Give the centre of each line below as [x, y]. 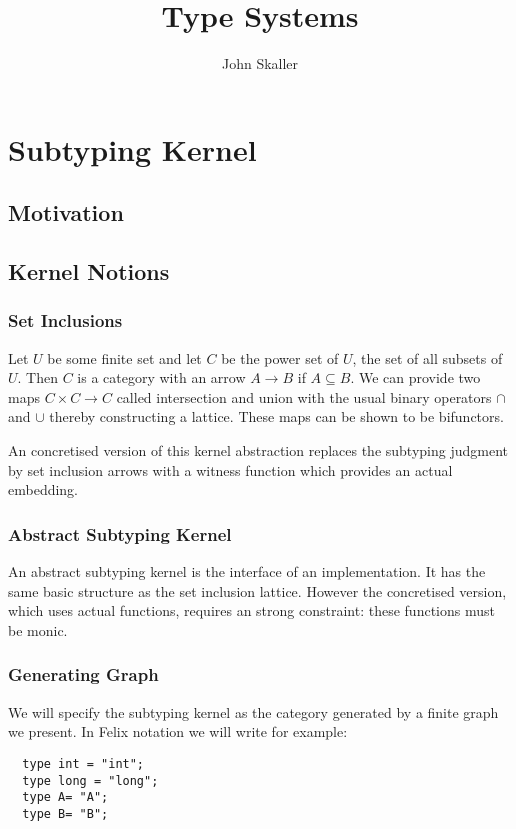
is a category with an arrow [161, 377]
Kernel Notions [89, 271]
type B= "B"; [65, 813]
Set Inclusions [65, 320]
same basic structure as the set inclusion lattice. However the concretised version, [257, 590]
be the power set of [280, 357]
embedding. [43, 489]
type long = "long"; [90, 780]
